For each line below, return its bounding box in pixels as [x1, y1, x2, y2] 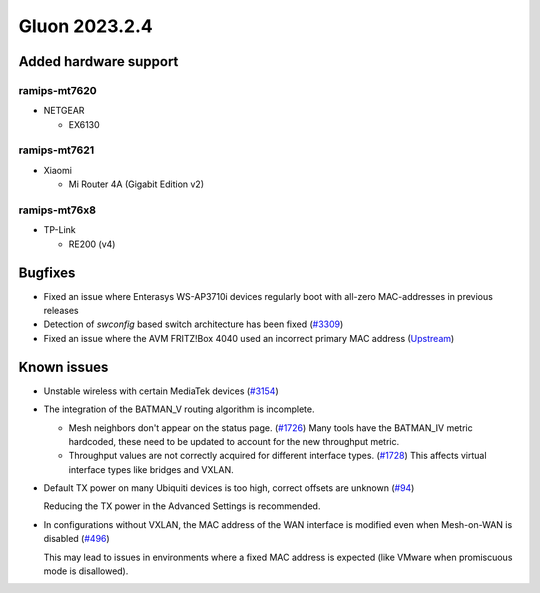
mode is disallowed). [43, 565, 129, 577]
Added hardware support [18, 53, 179, 70]
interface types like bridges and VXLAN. [68, 463, 234, 475]
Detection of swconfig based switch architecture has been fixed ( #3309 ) [43, 318, 344, 330]
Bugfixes [18, 264, 76, 281]
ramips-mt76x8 [18, 203, 97, 217]
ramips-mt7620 [18, 83, 97, 97]
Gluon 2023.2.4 [18, 15, 154, 37]
